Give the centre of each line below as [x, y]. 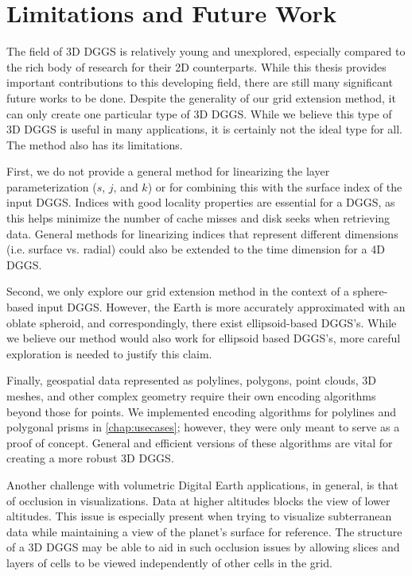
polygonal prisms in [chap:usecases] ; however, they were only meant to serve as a [203, 427]
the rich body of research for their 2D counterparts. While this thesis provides [196, 66]
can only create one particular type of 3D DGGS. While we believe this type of [199, 113]
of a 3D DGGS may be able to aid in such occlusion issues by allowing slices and [203, 547]
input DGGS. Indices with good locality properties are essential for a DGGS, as [201, 202]
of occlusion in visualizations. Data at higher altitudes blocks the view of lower [198, 500]
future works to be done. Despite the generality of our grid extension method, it [201, 97]
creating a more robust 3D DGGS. [90, 458]
